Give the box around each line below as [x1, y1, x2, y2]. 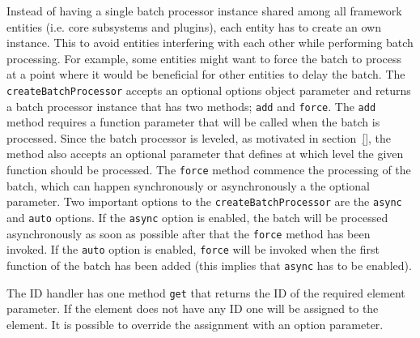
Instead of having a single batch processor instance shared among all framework [6, 2, 402, 19]
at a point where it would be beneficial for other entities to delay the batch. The [6, 66, 405, 83]
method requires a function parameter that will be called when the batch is [6, 113, 380, 130]
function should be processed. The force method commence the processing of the [6, 161, 411, 178]
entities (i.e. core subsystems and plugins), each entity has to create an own [6, 18, 381, 35]
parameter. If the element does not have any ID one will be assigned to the [6, 300, 379, 317]
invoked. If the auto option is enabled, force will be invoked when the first [6, 241, 380, 258]
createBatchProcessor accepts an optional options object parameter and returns [6, 81, 411, 98]
